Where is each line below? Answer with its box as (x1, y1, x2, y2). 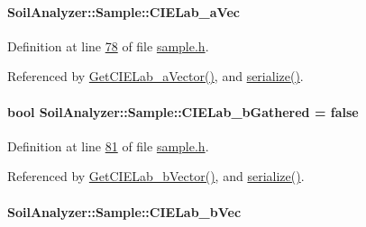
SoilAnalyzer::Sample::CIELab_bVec (7, 202, 242, 221)
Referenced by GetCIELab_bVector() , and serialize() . (7, 167, 305, 186)
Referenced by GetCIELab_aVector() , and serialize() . (7, 67, 304, 86)
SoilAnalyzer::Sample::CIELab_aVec (7, 2, 240, 21)
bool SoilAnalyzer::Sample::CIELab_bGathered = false (7, 102, 359, 121)
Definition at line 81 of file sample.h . (7, 136, 209, 155)
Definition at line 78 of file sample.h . (7, 36, 209, 55)
